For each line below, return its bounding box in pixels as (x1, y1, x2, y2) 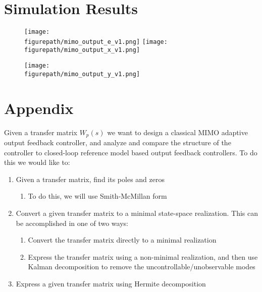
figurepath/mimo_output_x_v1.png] (24, 46, 140, 54)
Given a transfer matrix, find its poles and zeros (16, 173, 165, 184)
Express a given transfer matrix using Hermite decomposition (16, 278, 206, 288)
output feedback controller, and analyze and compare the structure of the (4, 137, 231, 147)
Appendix (4, 97, 74, 118)
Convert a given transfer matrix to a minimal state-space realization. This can (16, 207, 258, 218)
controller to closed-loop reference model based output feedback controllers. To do (4, 147, 257, 157)
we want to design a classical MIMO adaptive (107, 127, 248, 137)
